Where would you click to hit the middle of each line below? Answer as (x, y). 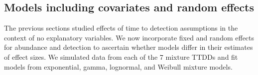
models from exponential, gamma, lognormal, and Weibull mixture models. (118, 66)
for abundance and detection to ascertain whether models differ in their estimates (129, 47)
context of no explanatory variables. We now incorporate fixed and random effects (129, 37)
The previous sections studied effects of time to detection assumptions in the (121, 28)
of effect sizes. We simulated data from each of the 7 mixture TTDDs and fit (121, 56)
